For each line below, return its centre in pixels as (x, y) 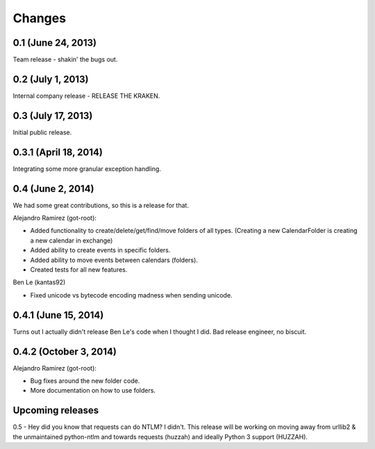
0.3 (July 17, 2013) (53, 116)
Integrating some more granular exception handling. (87, 169)
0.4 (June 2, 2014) (53, 189)
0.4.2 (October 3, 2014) (65, 351)
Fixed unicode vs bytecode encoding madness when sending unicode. (131, 295)
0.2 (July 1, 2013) (51, 79)
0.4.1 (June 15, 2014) (58, 315)
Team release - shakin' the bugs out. (65, 60)
